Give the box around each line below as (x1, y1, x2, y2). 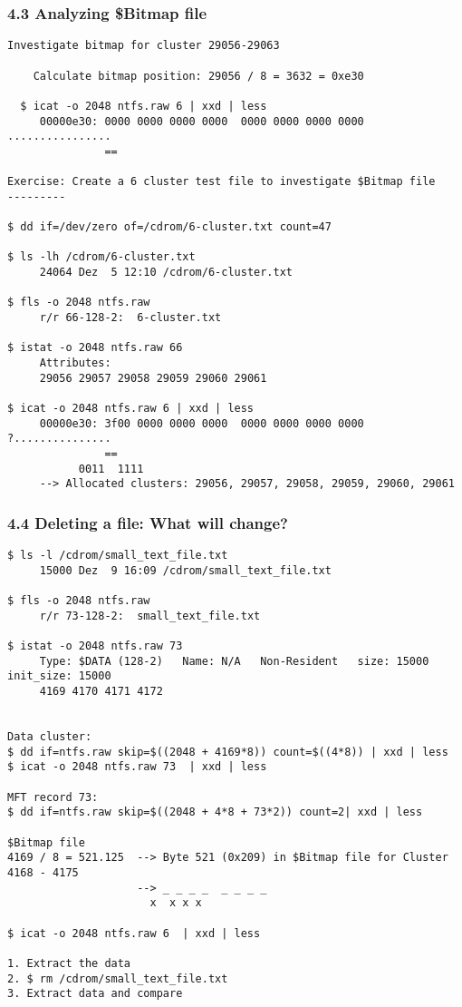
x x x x (149, 896, 202, 910)
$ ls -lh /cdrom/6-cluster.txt (7, 250, 196, 264)
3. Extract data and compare (7, 987, 183, 1001)
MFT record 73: (7, 790, 99, 804)
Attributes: (39, 357, 111, 369)
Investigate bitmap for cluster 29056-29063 (7, 39, 280, 53)
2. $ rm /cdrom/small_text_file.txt (7, 972, 228, 985)
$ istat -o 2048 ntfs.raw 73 (7, 640, 183, 653)
